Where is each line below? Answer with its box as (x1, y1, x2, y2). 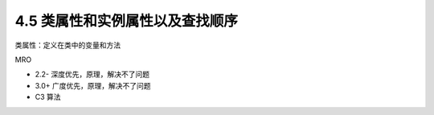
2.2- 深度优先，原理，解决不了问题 (35, 69, 150, 80)
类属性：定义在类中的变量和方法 (14, 40, 121, 50)
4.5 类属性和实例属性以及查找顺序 (14, 12, 239, 30)
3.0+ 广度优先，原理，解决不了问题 (35, 80, 152, 90)
